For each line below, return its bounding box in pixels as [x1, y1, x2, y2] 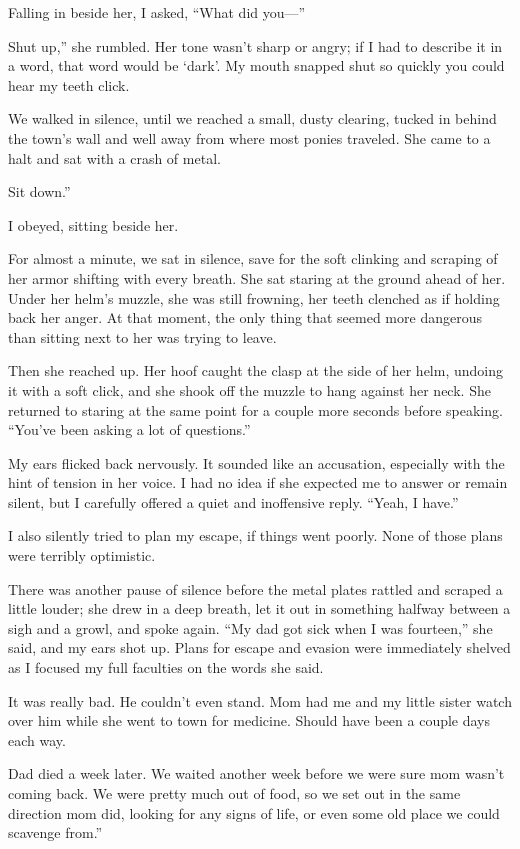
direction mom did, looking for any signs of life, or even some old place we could [8, 802, 500, 823]
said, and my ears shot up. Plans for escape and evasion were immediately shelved [8, 637, 511, 658]
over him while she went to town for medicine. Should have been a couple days [8, 710, 491, 731]
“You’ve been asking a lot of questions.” [8, 419, 251, 440]
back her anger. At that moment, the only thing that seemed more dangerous [8, 307, 482, 328]
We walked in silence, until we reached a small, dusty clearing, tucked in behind [8, 108, 497, 129]
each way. [8, 729, 66, 750]
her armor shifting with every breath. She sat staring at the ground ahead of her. [8, 267, 506, 288]
